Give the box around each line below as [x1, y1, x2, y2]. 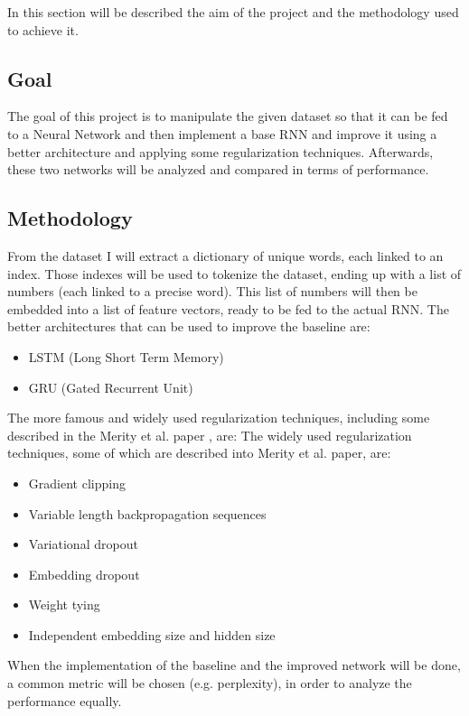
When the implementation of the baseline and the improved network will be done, [7, 656, 461, 674]
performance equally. [7, 691, 122, 710]
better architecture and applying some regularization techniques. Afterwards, [7, 142, 434, 161]
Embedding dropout [28, 564, 140, 583]
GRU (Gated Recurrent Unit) [28, 377, 193, 396]
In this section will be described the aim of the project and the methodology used [7, 3, 459, 21]
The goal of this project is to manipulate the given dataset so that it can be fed [7, 107, 448, 126]
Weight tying [28, 595, 100, 614]
